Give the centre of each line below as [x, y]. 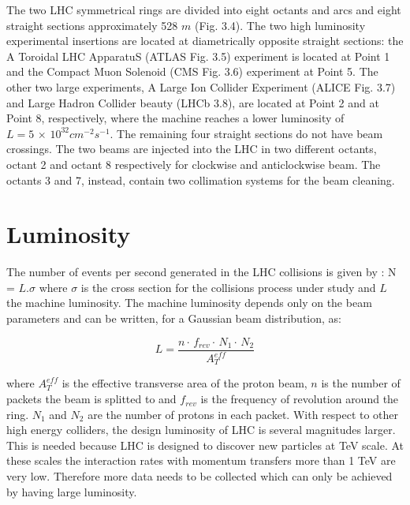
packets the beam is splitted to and [91, 399]
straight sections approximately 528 [92, 25]
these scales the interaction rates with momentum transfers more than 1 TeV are [201, 460]
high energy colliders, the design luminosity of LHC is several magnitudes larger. [201, 430]
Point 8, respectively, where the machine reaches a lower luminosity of [175, 118]
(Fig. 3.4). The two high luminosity [280, 25]
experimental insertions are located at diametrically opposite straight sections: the [205, 41]
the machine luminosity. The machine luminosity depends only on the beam [189, 303]
